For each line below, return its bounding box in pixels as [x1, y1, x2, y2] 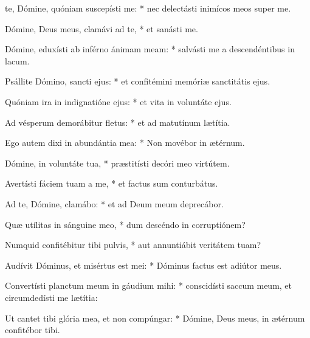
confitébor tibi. [5, 323, 60, 336]
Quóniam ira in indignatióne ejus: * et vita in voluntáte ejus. [5, 95, 232, 108]
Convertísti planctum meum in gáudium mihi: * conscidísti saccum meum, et [5, 279, 292, 292]
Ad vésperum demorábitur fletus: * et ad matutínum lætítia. [5, 116, 230, 128]
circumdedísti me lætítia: [5, 291, 98, 303]
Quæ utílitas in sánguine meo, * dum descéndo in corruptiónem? [5, 218, 246, 230]
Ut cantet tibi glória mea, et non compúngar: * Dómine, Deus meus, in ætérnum [5, 311, 305, 324]
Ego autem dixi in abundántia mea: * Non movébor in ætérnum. [5, 136, 245, 149]
